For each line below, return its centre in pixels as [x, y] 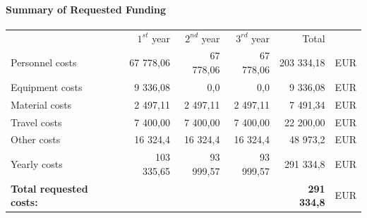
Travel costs [36, 122]
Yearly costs [37, 164]
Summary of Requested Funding [86, 9]
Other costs [36, 139]
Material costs [41, 104]
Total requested [49, 188]
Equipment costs [47, 86]
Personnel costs [44, 62]
